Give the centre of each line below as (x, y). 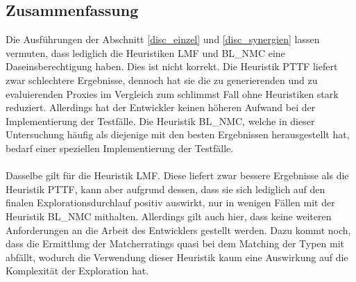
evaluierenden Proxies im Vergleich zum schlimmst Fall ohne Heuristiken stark (172, 93)
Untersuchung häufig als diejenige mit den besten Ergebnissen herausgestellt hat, (178, 134)
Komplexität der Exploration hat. (77, 271)
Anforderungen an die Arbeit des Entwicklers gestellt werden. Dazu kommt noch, (178, 230)
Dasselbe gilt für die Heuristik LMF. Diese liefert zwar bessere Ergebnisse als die (177, 175)
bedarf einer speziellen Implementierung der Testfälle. (120, 148)
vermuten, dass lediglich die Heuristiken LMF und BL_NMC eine (145, 52)
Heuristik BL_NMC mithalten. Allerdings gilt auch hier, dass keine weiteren (169, 216)
